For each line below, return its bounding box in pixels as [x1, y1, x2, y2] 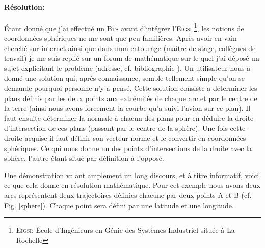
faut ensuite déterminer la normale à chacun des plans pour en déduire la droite [4, 112, 254, 123]
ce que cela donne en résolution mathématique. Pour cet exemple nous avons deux [4, 180, 260, 190]
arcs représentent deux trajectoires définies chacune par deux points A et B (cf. [4, 189, 252, 200]
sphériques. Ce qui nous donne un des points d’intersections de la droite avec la [4, 142, 252, 153]
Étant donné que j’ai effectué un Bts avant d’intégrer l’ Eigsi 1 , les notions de [4, 21, 244, 33]
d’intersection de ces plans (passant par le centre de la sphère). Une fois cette [4, 122, 246, 133]
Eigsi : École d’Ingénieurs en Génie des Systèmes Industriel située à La [16, 225, 235, 235]
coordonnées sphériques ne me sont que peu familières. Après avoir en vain [4, 33, 237, 43]
